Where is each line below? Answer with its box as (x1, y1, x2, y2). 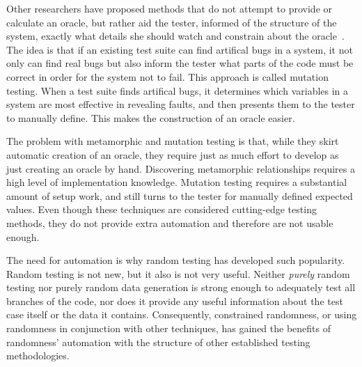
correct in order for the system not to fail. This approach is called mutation (6, 69, 329, 84)
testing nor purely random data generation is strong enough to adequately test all (6, 280, 356, 295)
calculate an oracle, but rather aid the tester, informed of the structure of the (6, 15, 337, 29)
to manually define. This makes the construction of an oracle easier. (6, 110, 295, 125)
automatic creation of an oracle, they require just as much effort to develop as (6, 147, 339, 162)
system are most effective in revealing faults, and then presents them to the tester (6, 97, 355, 111)
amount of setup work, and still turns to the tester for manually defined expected (6, 188, 353, 203)
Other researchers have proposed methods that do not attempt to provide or (6, 1, 333, 15)
